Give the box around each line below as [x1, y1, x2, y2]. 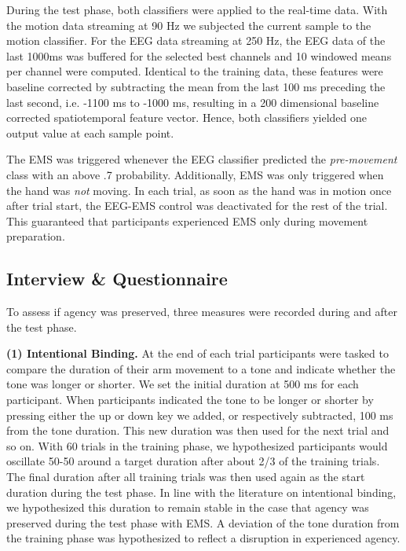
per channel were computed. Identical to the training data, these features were [6, 63, 383, 79]
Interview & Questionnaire [6, 266, 228, 291]
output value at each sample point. [6, 124, 174, 141]
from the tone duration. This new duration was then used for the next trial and [6, 422, 390, 439]
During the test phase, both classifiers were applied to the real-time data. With [6, 2, 388, 17]
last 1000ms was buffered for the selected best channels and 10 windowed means [6, 47, 392, 64]
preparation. [6, 228, 65, 244]
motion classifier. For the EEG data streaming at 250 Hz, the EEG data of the [6, 32, 386, 49]
